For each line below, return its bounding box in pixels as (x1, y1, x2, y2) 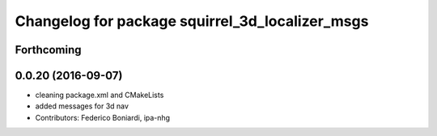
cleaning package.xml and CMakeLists (35, 90, 164, 100)
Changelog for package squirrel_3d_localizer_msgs (15, 12, 369, 30)
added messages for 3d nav (35, 101, 129, 111)
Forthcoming (15, 43, 82, 57)
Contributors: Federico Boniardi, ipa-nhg (35, 113, 170, 122)
